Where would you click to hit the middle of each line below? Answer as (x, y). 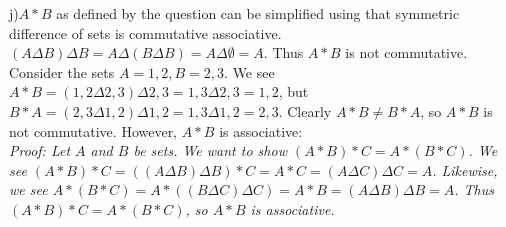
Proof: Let (40, 150)
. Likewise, (465, 169)
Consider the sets (62, 71)
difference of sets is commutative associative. (145, 32)
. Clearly (305, 110)
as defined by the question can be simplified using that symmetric (258, 13)
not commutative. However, (93, 130)
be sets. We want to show (210, 150)
